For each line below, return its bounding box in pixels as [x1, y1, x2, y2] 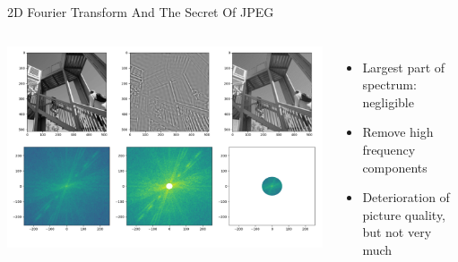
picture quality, [362, 205, 445, 224]
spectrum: [362, 75, 417, 94]
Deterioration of [362, 188, 450, 207]
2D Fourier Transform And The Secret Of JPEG [7, 3, 274, 21]
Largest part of [362, 57, 445, 76]
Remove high [362, 123, 434, 141]
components [362, 157, 428, 176]
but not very [362, 223, 432, 241]
